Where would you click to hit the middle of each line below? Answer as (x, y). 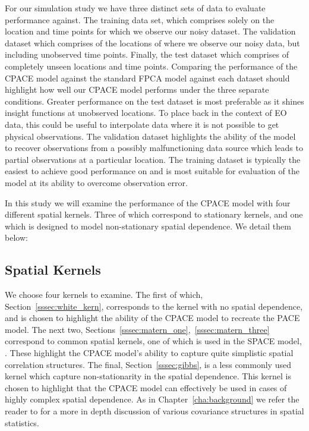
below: (16, 237)
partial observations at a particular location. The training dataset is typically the (153, 159)
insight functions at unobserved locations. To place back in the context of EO (146, 113)
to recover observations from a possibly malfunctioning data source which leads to (154, 148)
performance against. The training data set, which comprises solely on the (140, 19)
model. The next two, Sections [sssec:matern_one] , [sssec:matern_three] (137, 329)
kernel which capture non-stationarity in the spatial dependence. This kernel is (148, 376)
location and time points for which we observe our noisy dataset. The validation (150, 31)
